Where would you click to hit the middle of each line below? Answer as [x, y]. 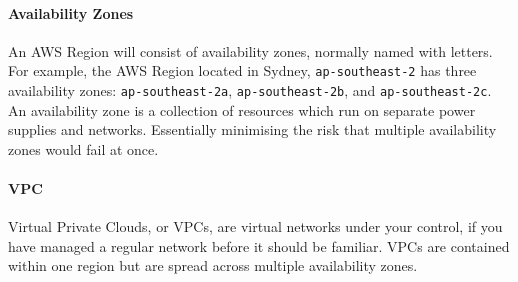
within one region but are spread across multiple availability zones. [213, 265]
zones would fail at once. [83, 148]
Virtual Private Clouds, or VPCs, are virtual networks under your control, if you [255, 226]
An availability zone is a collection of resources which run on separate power [242, 109]
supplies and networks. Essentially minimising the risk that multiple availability [252, 129]
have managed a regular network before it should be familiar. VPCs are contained [259, 245]
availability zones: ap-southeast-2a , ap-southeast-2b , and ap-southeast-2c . [250, 90]
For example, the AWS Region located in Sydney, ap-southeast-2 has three [242, 70]
